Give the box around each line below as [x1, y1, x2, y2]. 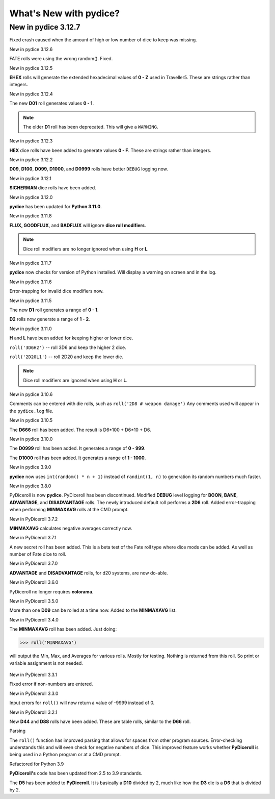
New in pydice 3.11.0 [9, 326, 52, 332]
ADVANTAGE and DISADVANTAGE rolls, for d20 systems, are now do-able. [9, 569, 168, 576]
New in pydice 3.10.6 [9, 391, 53, 397]
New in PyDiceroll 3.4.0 [9, 616, 59, 622]
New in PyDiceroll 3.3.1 [9, 671, 57, 678]
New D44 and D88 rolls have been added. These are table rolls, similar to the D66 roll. [9, 718, 191, 725]
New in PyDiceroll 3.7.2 [9, 516, 58, 522]
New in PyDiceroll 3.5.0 [9, 598, 59, 604]
